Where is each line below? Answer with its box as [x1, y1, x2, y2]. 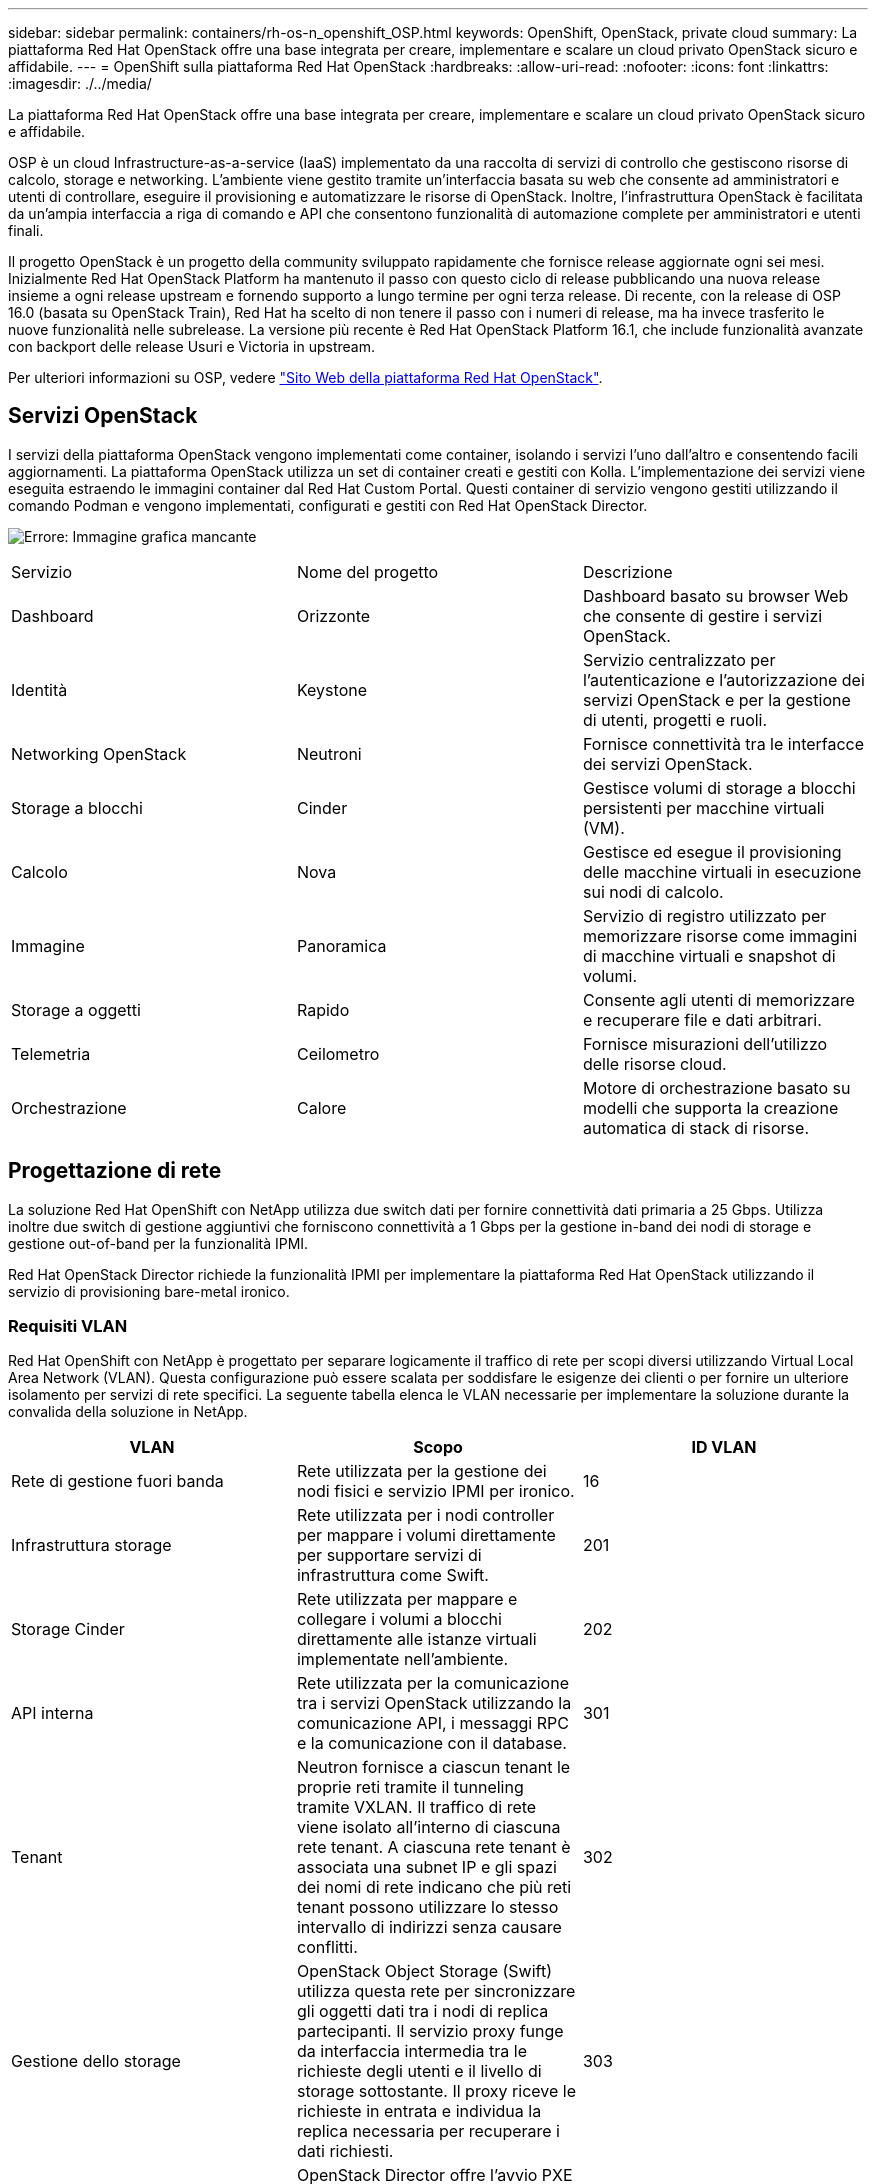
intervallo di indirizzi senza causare [296, 1917, 562, 1938]
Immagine [11, 935, 85, 956]
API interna [11, 1703, 94, 1724]
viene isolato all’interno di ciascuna [296, 1817, 561, 1838]
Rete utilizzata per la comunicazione [296, 1673, 569, 1694]
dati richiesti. [296, 2141, 394, 2162]
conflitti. [296, 1937, 358, 1958]
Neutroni [296, 743, 362, 764]
